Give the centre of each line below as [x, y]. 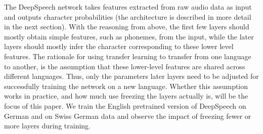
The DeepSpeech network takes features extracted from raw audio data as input [128, 7]
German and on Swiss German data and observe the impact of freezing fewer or [128, 116]
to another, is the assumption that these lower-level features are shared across [125, 66]
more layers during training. [47, 126]
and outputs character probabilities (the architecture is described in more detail [128, 16]
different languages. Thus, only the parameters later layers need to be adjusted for [131, 76]
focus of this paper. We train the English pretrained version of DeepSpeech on [125, 105]
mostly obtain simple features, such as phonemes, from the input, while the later [129, 36]
